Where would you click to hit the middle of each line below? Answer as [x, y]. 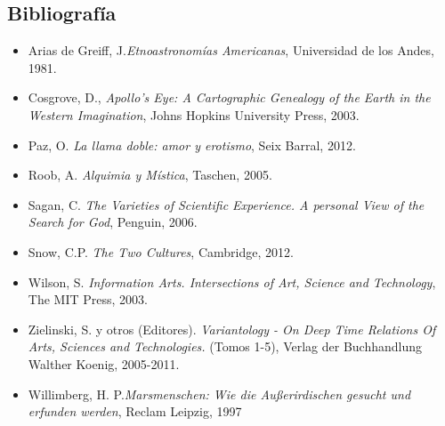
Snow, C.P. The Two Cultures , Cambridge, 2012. [161, 251]
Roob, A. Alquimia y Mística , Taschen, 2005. [150, 175]
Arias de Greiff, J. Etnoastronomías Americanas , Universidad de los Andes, [231, 50]
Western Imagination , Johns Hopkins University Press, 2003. [194, 114]
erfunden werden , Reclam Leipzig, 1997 [135, 411]
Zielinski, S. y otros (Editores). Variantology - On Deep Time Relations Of [232, 329]
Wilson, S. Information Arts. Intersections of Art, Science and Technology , [232, 281]
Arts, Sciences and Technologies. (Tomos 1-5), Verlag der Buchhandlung [225, 346]
